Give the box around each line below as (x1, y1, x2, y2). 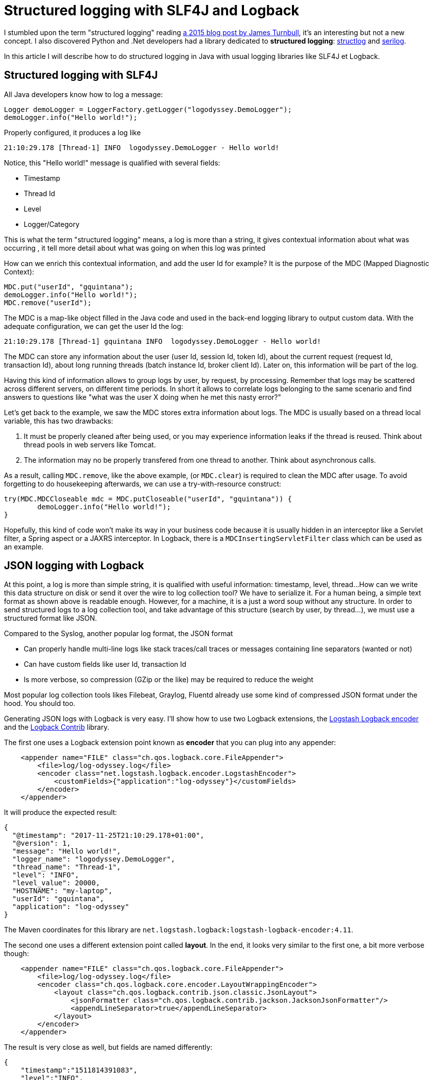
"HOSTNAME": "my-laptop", (12, 887, 113, 895)
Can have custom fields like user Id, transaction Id (24, 660, 187, 669)
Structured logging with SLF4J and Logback (4, 2, 299, 19)
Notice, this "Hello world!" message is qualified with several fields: (4, 158, 220, 167)
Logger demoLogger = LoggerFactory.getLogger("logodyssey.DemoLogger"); (4, 105, 292, 113)
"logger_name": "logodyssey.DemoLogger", (12, 855, 175, 864)
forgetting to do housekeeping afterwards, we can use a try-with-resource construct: (4, 479, 282, 488)
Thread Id (24, 189, 55, 198)
